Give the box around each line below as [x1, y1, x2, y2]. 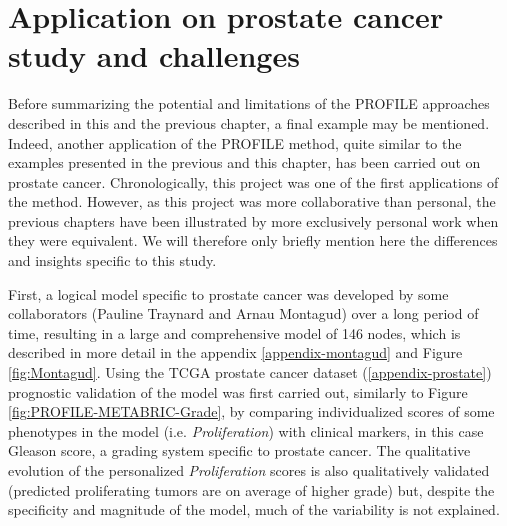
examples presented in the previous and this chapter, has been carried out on [8, 152, 481, 173]
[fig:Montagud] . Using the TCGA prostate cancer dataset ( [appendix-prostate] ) [8, 362, 492, 383]
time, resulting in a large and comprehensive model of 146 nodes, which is [8, 322, 461, 343]
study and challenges [8, 35, 300, 76]
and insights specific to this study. [8, 250, 217, 271]
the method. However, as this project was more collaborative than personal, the [8, 191, 496, 212]
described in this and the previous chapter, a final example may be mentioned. [8, 112, 490, 133]
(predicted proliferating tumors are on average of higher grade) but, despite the [8, 479, 495, 500]
